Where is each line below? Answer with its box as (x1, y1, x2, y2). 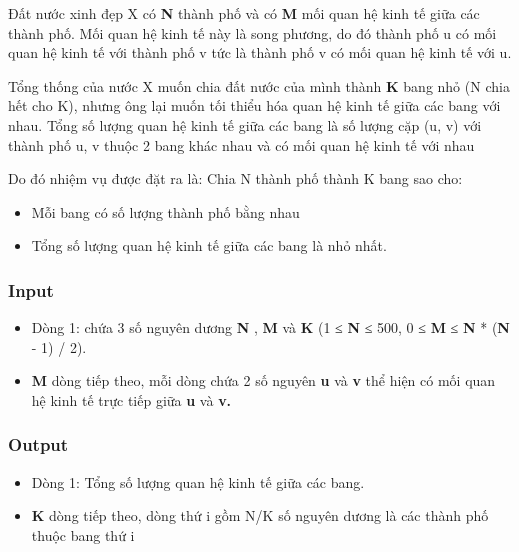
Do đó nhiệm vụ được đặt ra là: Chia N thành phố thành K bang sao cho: (8, 168, 463, 189)
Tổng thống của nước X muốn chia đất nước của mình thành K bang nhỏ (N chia (8, 75, 510, 96)
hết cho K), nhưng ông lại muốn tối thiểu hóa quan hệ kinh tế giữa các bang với (8, 95, 501, 116)
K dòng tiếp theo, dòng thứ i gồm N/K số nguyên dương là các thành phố (31, 505, 489, 526)
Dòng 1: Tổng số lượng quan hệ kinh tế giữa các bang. (31, 471, 365, 492)
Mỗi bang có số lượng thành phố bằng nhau (31, 201, 300, 222)
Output (8, 432, 69, 457)
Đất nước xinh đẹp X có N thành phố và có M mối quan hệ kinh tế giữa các (8, 3, 480, 23)
